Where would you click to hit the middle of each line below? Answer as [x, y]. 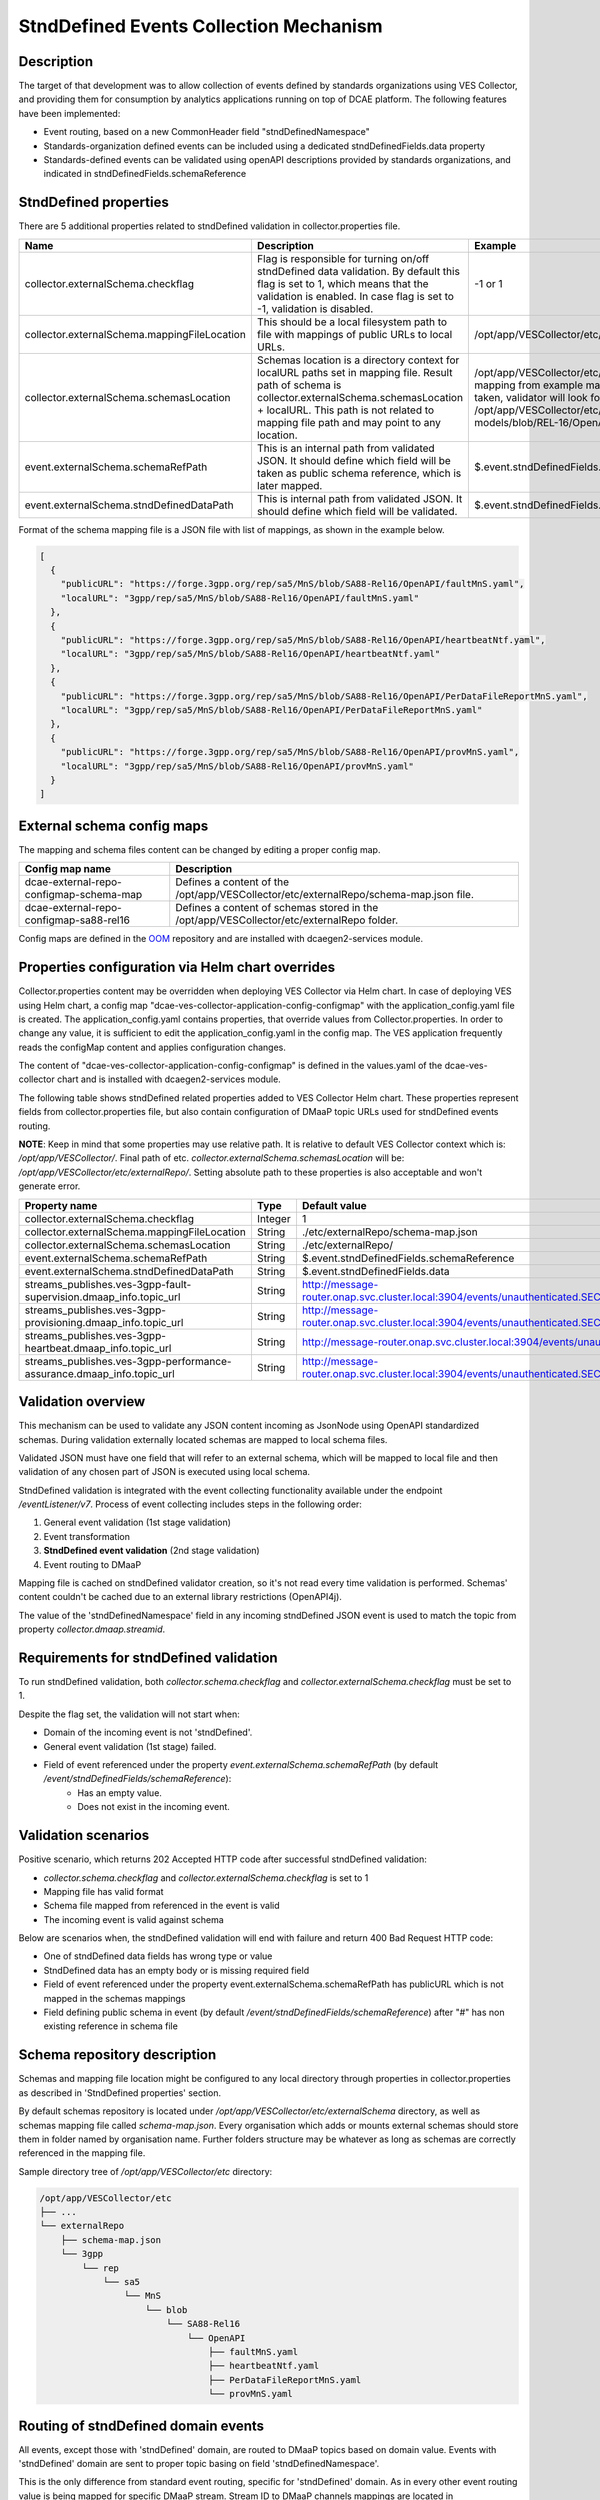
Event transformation [86, 1536]
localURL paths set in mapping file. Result [354, 372]
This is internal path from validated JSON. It [359, 498]
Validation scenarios [84, 1835]
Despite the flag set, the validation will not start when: [129, 1714]
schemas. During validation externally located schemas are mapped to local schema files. [203, 1439]
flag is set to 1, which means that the [342, 283]
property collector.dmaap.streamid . [92, 1629]
